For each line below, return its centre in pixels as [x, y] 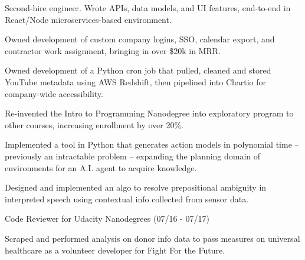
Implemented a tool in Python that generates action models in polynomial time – [152, 144]
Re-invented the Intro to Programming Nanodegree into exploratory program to [149, 113]
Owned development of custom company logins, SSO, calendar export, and [140, 39]
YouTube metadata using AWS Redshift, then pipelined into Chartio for [136, 81]
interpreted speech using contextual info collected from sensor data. [127, 199]
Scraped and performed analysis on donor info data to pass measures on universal [152, 238]
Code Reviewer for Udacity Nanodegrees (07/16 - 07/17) [107, 219]
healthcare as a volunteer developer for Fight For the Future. [115, 250]
